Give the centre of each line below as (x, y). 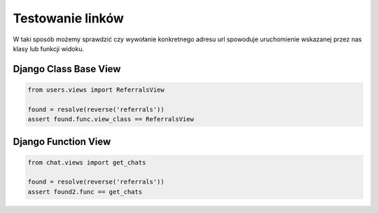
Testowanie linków (68, 18)
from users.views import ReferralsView (96, 90)
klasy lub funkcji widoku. (48, 48)
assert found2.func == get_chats (85, 192)
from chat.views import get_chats (87, 162)
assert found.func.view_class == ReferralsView (111, 119)
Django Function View (62, 141)
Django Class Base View (67, 69)
